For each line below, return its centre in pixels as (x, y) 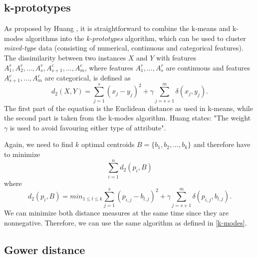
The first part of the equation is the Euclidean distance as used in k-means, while (128, 108)
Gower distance (45, 249)
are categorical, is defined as (88, 78)
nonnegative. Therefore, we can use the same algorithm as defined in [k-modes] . (126, 223)
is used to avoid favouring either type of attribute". (88, 127)
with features (176, 57)
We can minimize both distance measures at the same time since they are (116, 213)
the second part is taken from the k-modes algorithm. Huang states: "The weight (128, 118)
